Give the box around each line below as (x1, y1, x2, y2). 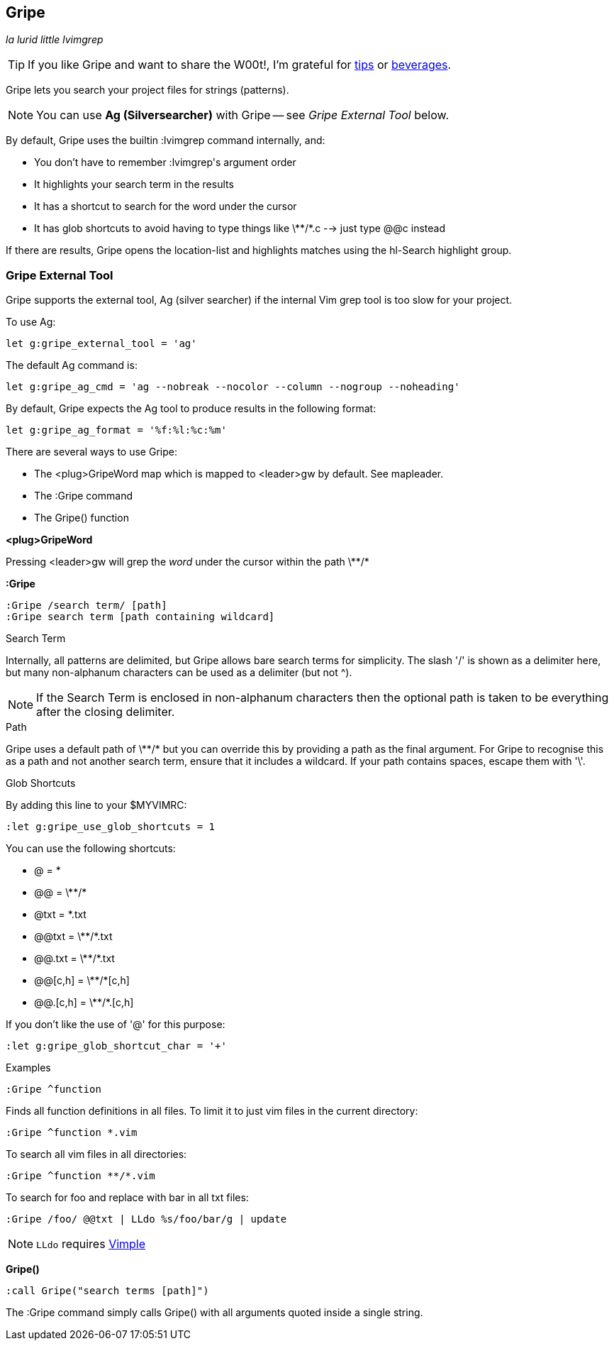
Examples (6, 1061, 51, 1074)
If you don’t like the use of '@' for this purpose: (6, 1018, 225, 1031)
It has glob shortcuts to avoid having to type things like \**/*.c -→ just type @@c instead (34, 222, 446, 235)
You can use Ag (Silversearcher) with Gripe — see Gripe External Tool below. (36, 108, 450, 123)
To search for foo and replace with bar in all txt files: (6, 1191, 249, 1204)
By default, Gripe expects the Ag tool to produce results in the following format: (6, 402, 376, 415)
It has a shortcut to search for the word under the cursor (34, 200, 297, 213)
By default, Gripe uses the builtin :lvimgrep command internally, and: (6, 134, 325, 147)
